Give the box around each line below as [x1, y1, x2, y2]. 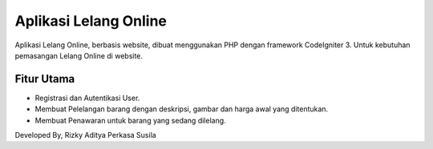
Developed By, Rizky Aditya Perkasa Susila [14, 131, 156, 140]
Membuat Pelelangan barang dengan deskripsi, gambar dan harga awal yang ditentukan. [34, 104, 329, 114]
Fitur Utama [14, 72, 75, 86]
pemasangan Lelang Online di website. [14, 50, 144, 60]
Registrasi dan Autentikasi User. [34, 93, 140, 103]
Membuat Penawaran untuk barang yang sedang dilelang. [34, 115, 226, 125]
